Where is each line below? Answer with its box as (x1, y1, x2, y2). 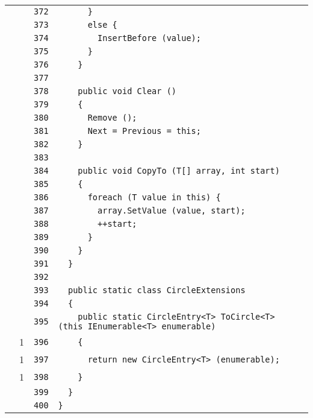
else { (87, 20, 117, 30)
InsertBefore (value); (98, 33, 201, 43)
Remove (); (87, 113, 137, 122)
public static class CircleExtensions (67, 285, 246, 295)
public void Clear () (78, 86, 177, 96)
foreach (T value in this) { (87, 192, 221, 202)
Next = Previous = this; (87, 126, 201, 136)
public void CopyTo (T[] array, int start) (78, 166, 280, 176)
